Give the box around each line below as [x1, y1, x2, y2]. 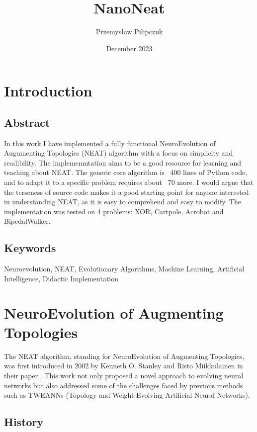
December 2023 [106, 43, 153, 53]
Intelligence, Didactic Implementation [4, 273, 119, 283]
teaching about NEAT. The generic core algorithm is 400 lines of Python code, [4, 167, 248, 177]
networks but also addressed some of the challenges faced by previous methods [4, 380, 243, 390]
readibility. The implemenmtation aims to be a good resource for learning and [4, 157, 242, 168]
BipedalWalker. [4, 216, 51, 226]
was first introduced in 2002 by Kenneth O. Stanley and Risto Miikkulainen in [4, 360, 243, 371]
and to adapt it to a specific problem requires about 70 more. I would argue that [4, 177, 254, 187]
